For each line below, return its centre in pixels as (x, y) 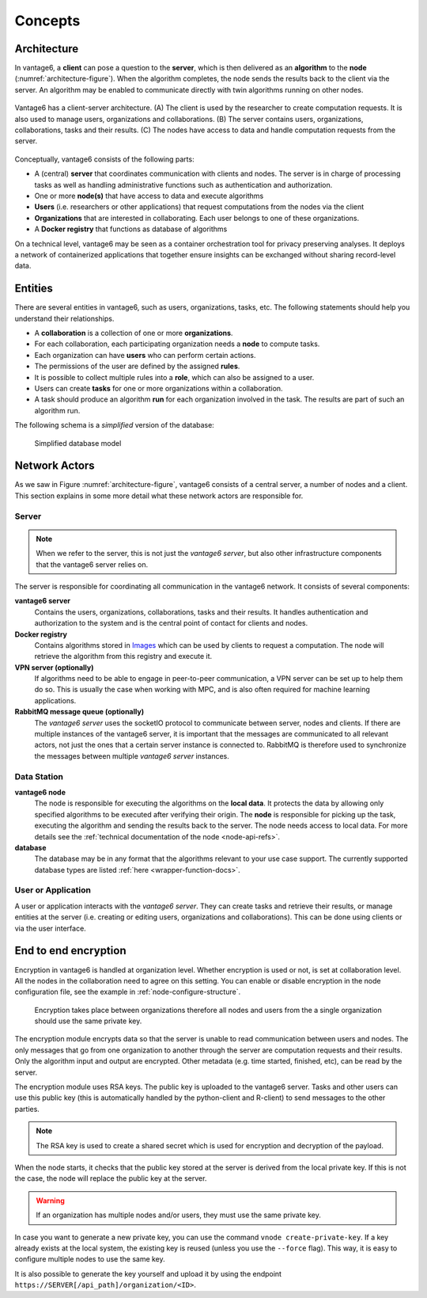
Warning (50, 1201)
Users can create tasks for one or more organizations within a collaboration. (159, 388)
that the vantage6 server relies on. (92, 564)
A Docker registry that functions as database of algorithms (131, 229)
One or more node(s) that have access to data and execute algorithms (149, 196)
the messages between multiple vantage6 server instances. (132, 756)
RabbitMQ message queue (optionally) (79, 712)
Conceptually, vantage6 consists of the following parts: (104, 159)
